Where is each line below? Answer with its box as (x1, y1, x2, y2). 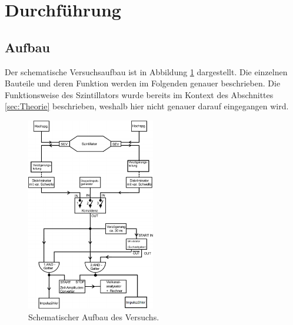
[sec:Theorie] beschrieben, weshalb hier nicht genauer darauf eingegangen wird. (5, 100, 289, 112)
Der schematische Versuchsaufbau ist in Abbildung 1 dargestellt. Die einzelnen (5, 65, 288, 78)
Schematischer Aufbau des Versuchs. (28, 310, 159, 323)
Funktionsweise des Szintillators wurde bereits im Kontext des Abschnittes (5, 88, 274, 100)
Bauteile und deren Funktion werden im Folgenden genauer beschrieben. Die (5, 77, 281, 89)
